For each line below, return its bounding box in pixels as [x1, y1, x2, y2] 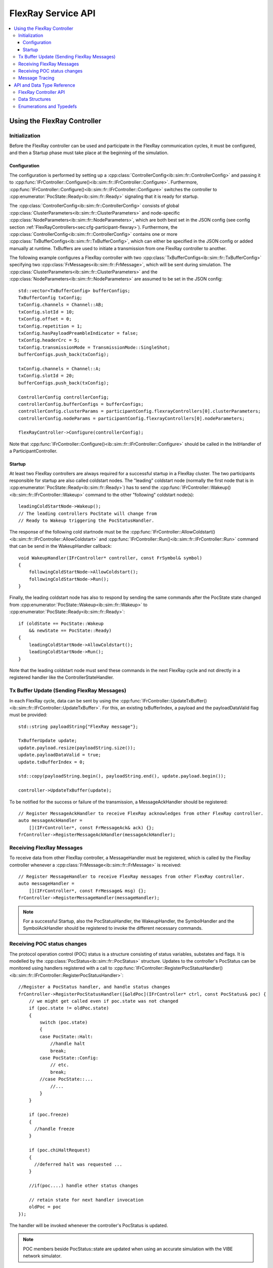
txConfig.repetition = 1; [18, 323, 83, 329]
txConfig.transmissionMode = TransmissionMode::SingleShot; [18, 344, 170, 350]
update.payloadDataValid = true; [18, 752, 101, 758]
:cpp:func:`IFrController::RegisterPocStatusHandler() [113, 965, 223, 971]
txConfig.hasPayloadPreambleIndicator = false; [18, 330, 139, 336]
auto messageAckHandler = [18, 818, 83, 824]
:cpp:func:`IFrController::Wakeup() [159, 484, 231, 490]
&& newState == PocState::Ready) [28, 628, 112, 633]
